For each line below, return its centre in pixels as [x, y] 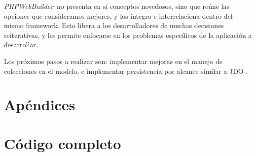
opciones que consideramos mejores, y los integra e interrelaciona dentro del [118, 16]
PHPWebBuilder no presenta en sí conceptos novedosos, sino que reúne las [117, 6]
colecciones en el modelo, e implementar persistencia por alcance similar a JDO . [126, 71]
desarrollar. [21, 45]
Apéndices [40, 105]
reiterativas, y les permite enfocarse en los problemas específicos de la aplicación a [128, 35]
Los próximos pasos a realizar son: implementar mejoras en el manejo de [113, 61]
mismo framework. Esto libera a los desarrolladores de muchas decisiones [114, 25]
